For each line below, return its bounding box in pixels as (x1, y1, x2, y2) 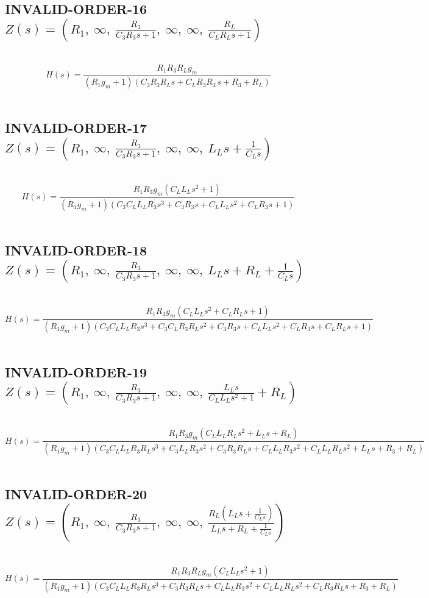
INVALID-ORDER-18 (5, 240, 147, 259)
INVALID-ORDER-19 (5, 362, 147, 381)
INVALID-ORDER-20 (5, 485, 147, 504)
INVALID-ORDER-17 (5, 118, 147, 137)
